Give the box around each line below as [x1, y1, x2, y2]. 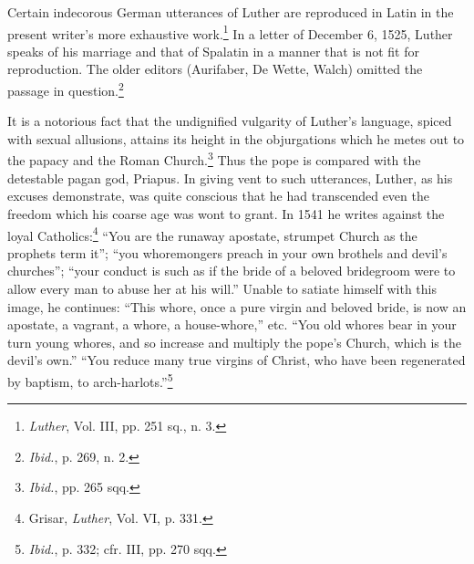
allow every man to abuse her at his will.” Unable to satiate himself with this [7, 278, 437, 298]
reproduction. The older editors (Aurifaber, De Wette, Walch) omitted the [7, 59, 423, 78]
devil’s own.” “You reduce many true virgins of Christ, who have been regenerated [7, 350, 466, 370]
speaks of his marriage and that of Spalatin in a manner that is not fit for [7, 41, 420, 60]
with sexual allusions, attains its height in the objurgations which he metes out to [7, 129, 465, 148]
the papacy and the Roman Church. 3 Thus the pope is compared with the [7, 148, 421, 170]
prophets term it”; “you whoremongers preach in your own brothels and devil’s [7, 243, 448, 262]
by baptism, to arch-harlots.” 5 [7, 369, 173, 391]
